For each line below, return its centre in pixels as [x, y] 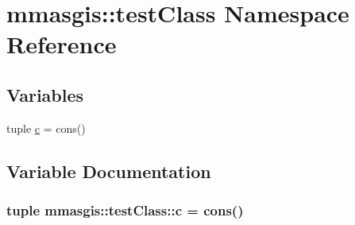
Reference [62, 44]
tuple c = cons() [46, 128]
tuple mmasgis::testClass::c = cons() [125, 210]
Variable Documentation [109, 171]
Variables [45, 94]
